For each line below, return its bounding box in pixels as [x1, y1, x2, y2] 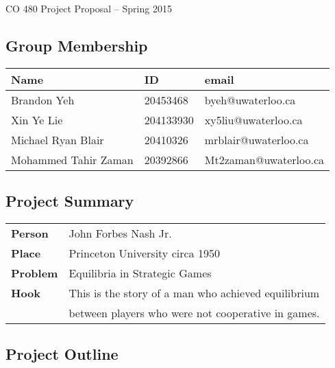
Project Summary [5, 190, 134, 211]
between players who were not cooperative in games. [69, 305, 320, 321]
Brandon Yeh [11, 91, 75, 108]
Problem [11, 265, 58, 281]
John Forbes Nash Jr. [69, 225, 172, 241]
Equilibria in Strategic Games [69, 265, 212, 281]
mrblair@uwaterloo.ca [204, 131, 309, 148]
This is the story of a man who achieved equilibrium [69, 285, 320, 301]
